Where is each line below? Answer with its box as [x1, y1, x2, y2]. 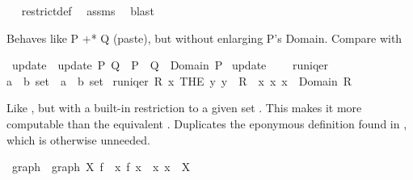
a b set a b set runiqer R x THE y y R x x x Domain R [6, 72, 352, 89]
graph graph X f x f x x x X [11, 158, 191, 175]
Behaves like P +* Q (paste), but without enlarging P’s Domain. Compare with [6, 29, 402, 46]
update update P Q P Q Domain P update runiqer [11, 57, 329, 73]
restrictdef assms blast [21, 2, 154, 19]
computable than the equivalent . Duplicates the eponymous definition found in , [6, 115, 407, 132]
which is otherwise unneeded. [6, 131, 150, 148]
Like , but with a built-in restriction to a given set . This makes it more [6, 99, 362, 116]
